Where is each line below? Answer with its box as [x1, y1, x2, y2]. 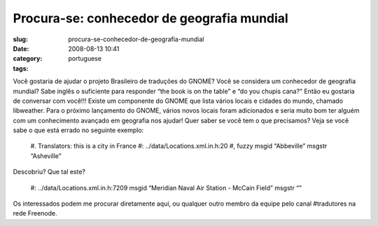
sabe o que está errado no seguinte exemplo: [13, 126, 144, 134]
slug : [13, 35, 28, 43]
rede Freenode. [13, 209, 57, 218]
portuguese [68, 55, 101, 63]
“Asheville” [30, 151, 62, 160]
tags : [13, 64, 29, 73]
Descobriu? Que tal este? [13, 168, 86, 176]
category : [13, 55, 43, 63]
